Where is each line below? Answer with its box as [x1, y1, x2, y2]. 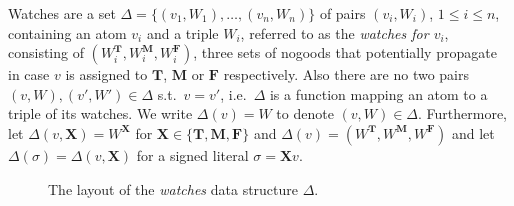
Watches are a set [8, 3, 116, 23]
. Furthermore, [418, 103, 508, 124]
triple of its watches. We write [8, 103, 193, 124]
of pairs [319, 3, 366, 23]
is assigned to [65, 64, 148, 85]
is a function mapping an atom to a [269, 83, 488, 104]
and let [451, 122, 495, 143]
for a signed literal [136, 144, 249, 165]
